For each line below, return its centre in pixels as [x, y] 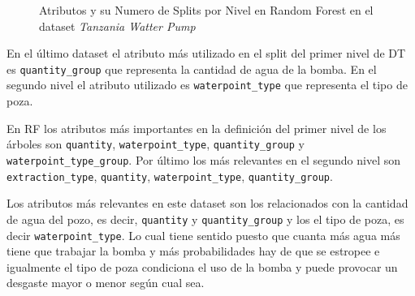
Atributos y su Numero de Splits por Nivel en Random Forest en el [206, 10]
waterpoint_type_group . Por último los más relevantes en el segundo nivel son [204, 159]
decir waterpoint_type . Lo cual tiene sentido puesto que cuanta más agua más [203, 235]
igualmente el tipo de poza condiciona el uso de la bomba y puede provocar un [202, 266]
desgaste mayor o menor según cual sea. [106, 283]
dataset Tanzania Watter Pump [117, 26]
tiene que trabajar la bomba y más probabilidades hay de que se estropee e [193, 251]
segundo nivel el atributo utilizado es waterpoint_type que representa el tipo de [207, 85]
